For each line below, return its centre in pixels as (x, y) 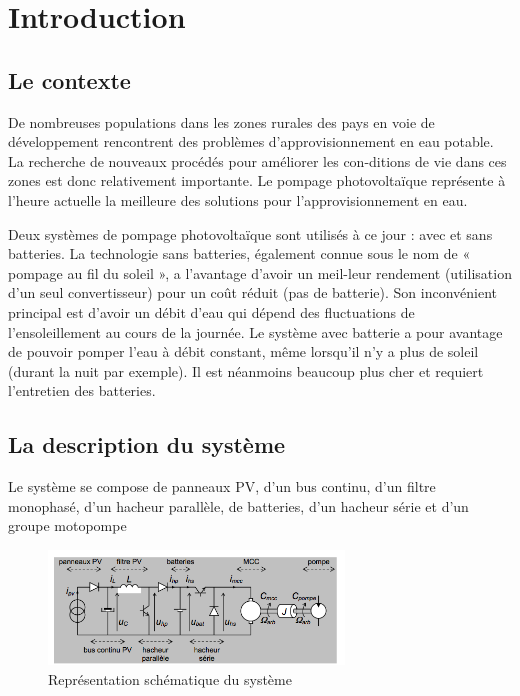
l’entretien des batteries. (82, 390)
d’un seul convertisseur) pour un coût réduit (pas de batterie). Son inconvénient (252, 292)
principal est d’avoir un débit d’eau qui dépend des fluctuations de (211, 311)
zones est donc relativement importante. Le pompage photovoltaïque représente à (257, 180)
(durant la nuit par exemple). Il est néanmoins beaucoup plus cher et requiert (246, 370)
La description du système (147, 444)
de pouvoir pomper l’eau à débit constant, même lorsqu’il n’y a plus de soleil (243, 351)
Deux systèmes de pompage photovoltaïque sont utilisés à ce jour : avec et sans (250, 233)
